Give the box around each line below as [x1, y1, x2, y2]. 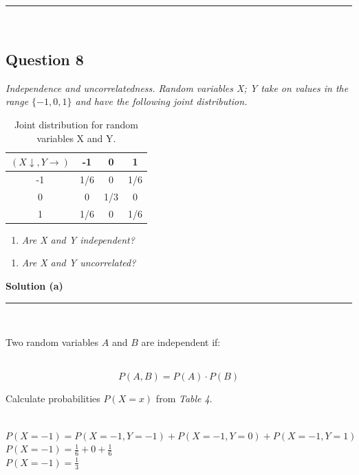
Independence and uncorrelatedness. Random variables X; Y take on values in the [6, 80, 349, 95]
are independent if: [141, 335, 221, 349]
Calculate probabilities [6, 391, 100, 406]
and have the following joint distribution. [75, 94, 248, 108]
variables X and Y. [36, 130, 116, 145]
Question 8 [6, 48, 84, 69]
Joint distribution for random [14, 117, 138, 131]
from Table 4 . [155, 391, 213, 406]
